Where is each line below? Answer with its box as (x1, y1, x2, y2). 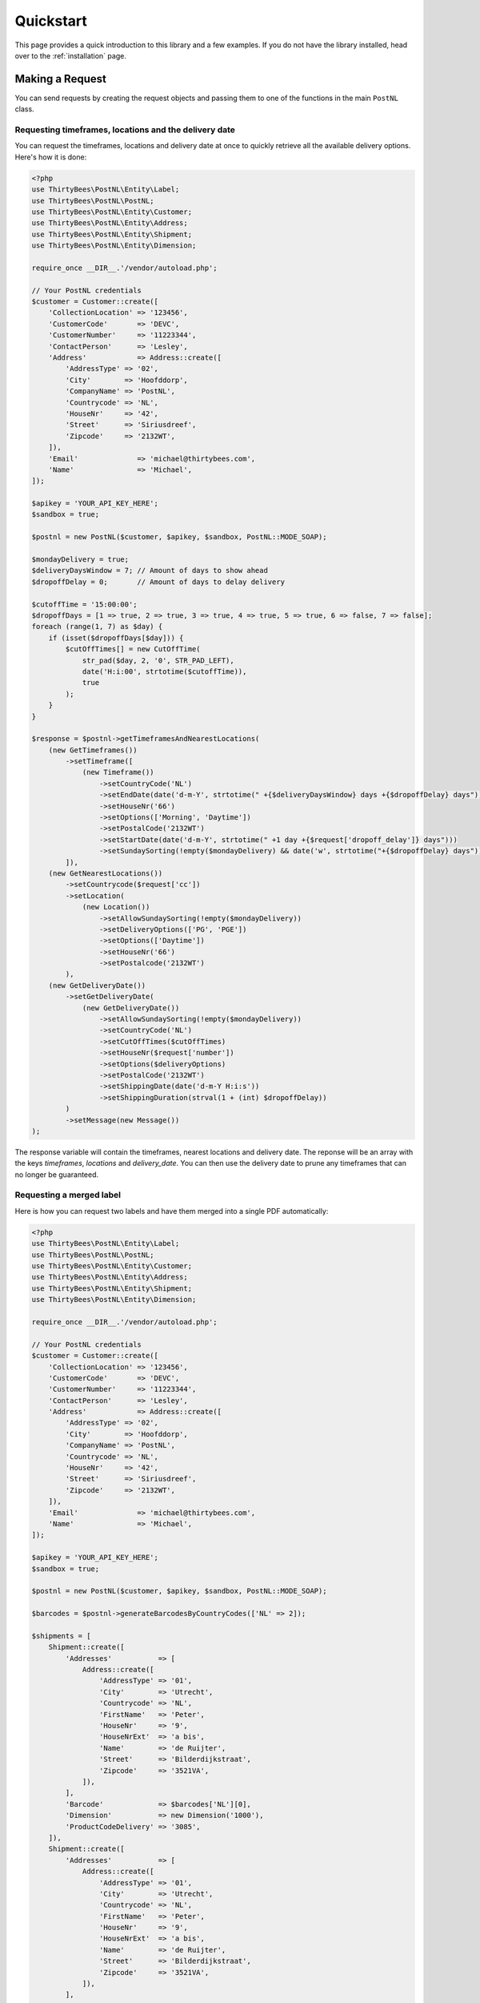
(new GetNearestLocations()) (48, 869, 163, 877)
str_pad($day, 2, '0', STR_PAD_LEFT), (82, 655, 235, 665)
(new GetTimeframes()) (48, 745, 138, 755)
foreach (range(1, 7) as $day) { (31, 622, 163, 631)
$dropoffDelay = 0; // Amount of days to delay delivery (31, 577, 286, 586)
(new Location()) (82, 902, 150, 912)
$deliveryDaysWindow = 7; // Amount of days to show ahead (31, 566, 268, 575)
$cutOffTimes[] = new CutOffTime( (65, 645, 201, 654)
